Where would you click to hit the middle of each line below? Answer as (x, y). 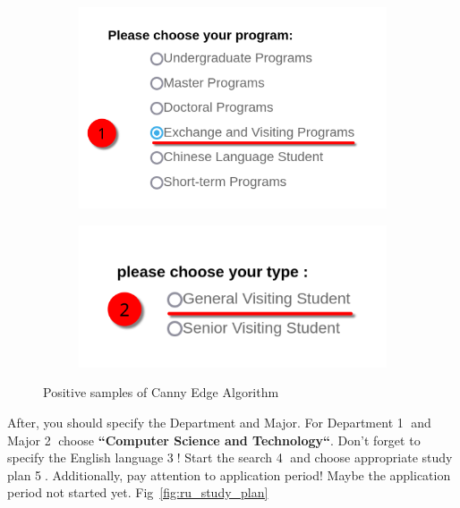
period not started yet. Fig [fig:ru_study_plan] (138, 492)
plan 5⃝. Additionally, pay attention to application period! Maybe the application (229, 474)
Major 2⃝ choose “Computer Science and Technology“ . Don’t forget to (214, 440)
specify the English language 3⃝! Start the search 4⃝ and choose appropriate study (230, 457)
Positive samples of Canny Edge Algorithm (161, 392)
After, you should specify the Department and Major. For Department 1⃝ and (219, 422)
